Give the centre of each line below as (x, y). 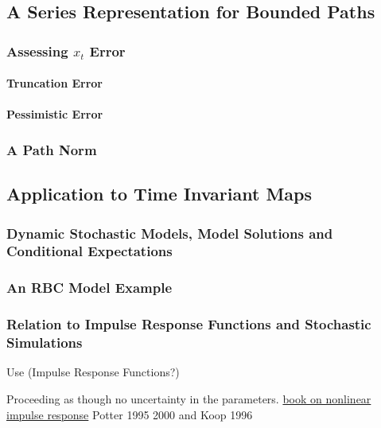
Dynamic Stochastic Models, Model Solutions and (170, 233)
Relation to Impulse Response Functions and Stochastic (189, 324)
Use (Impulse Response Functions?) (93, 372)
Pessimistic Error (55, 114)
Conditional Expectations (89, 251)
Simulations (45, 342)
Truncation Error (54, 83)
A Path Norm (52, 149)
